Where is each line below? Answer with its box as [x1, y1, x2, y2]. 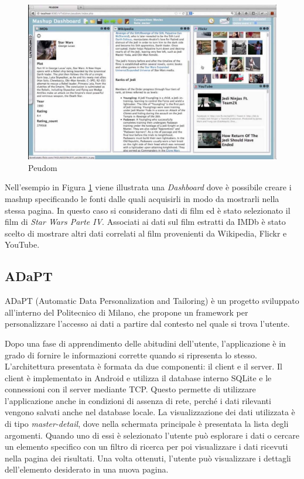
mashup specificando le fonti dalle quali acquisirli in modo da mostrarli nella [5, 192, 279, 204]
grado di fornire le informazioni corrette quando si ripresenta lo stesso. [5, 348, 257, 361]
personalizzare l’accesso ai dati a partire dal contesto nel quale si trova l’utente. [5, 317, 290, 330]
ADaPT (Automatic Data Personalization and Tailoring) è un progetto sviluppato [5, 295, 299, 307]
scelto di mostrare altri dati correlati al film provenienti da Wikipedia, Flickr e [5, 227, 287, 239]
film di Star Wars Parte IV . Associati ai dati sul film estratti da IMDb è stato [5, 215, 286, 228]
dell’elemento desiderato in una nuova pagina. [5, 463, 169, 475]
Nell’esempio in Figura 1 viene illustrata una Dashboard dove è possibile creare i [5, 181, 292, 193]
